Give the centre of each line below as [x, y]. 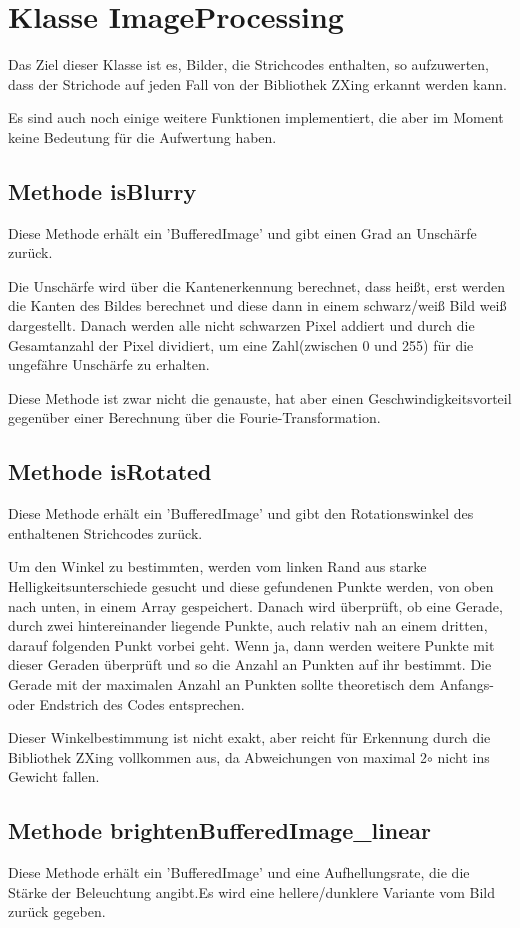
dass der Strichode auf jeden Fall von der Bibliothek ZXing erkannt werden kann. [257, 83]
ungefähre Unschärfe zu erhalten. [109, 364]
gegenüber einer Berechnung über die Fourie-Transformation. [194, 417]
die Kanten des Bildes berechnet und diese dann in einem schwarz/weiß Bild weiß [257, 305]
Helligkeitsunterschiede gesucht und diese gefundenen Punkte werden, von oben [251, 586]
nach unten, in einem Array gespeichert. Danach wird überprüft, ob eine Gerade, [255, 605]
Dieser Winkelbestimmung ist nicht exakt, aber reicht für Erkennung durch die [249, 737]
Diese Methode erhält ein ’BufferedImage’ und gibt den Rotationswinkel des [241, 513]
